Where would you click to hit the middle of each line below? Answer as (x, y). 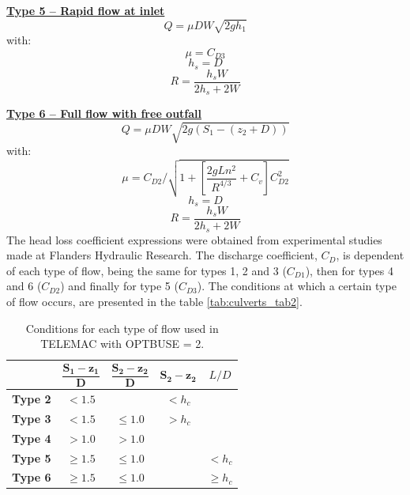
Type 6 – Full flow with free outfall (104, 113)
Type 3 (32, 418)
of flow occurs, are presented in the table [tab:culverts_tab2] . (154, 301)
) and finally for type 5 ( (119, 286)
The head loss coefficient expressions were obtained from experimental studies (194, 239)
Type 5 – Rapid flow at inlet (86, 10)
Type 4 (32, 438)
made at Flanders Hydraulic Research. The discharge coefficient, (162, 255)
